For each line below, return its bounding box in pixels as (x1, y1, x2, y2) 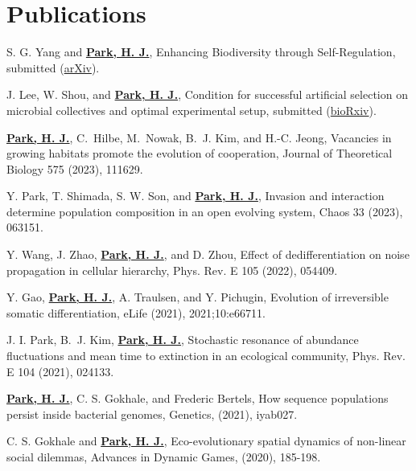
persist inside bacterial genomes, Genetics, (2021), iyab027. (6, 405, 298, 422)
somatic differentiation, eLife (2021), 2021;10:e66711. (6, 304, 266, 321)
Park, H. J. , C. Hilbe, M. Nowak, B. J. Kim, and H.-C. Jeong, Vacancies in (6, 129, 392, 145)
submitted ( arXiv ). (6, 59, 100, 76)
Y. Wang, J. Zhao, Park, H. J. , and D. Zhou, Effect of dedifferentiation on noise (6, 246, 410, 263)
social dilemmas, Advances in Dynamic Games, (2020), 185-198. (6, 448, 321, 465)
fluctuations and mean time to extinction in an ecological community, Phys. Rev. (6, 347, 406, 364)
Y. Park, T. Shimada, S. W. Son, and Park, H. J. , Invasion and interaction (6, 187, 385, 204)
